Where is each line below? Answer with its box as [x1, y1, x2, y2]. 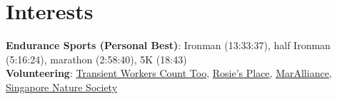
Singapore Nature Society [6, 79, 118, 94]
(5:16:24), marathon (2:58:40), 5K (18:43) [6, 51, 187, 66]
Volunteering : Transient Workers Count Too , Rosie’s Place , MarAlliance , [6, 66, 332, 80]
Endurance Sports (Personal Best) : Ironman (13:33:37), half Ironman [6, 38, 331, 53]
